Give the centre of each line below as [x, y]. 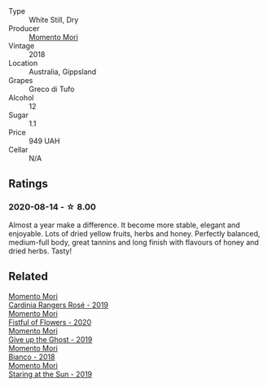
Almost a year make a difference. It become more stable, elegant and [124, 225]
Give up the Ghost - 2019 [51, 339]
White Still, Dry [54, 20]
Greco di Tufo [52, 89]
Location [23, 63]
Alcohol [21, 98]
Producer [24, 29]
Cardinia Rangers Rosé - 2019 [58, 305]
